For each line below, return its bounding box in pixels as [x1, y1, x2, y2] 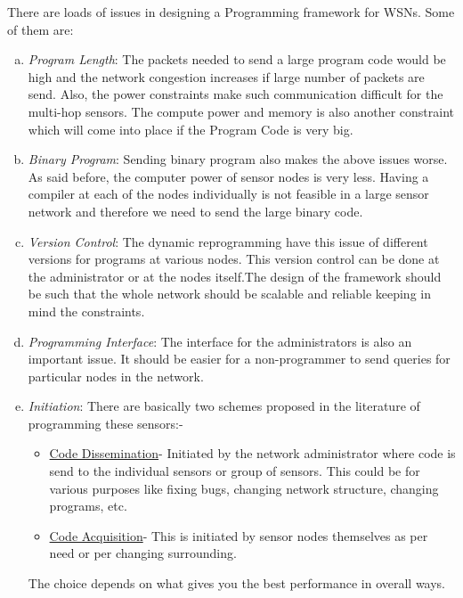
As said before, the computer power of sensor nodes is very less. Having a [28, 167, 429, 185]
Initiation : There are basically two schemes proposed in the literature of [28, 397, 420, 415]
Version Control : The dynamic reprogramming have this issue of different [28, 232, 428, 250]
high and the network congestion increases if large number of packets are [28, 67, 425, 86]
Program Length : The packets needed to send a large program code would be [28, 50, 446, 69]
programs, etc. [49, 496, 127, 515]
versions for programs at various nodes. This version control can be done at [28, 250, 440, 268]
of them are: [7, 20, 74, 38]
